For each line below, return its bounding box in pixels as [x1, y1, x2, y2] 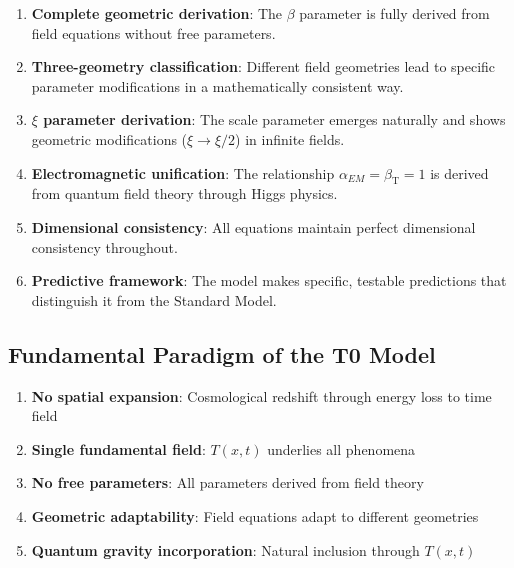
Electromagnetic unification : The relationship [31, 162, 335, 183]
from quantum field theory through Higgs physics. [31, 183, 338, 204]
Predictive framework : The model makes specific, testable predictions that [31, 270, 507, 291]
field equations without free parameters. [31, 22, 276, 43]
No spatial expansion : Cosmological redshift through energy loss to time [31, 385, 492, 406]
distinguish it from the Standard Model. [31, 289, 277, 310]
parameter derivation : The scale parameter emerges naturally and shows [43, 109, 506, 130]
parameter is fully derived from [299, 3, 490, 23]
